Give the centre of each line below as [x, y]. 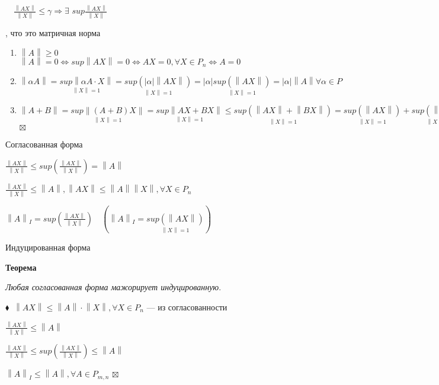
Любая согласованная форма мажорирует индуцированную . [113, 287]
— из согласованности [187, 307]
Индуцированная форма [48, 247]
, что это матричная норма [53, 32]
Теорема [21, 267]
